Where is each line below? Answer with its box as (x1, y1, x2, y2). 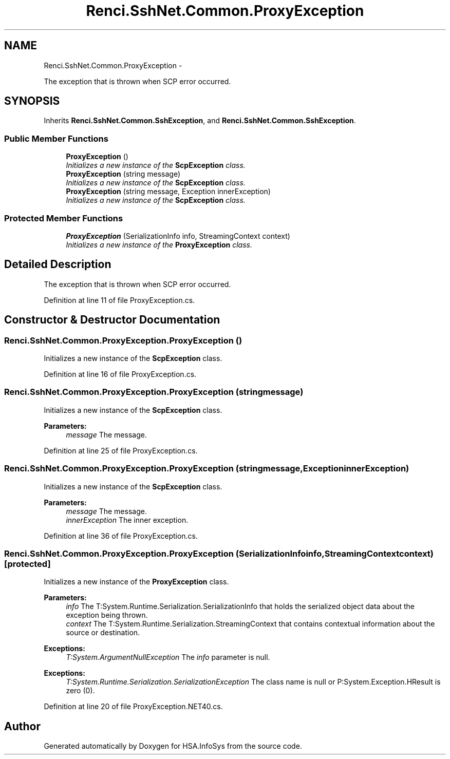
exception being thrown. (66, 611, 148, 620)
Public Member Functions (4, 133, 108, 144)
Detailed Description (4, 258, 111, 271)
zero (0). (66, 686, 95, 695)
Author (4, 719, 41, 733)
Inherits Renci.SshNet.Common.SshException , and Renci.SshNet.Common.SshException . (44, 116, 356, 125)
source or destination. (66, 628, 140, 637)
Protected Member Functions (4, 213, 123, 223)
